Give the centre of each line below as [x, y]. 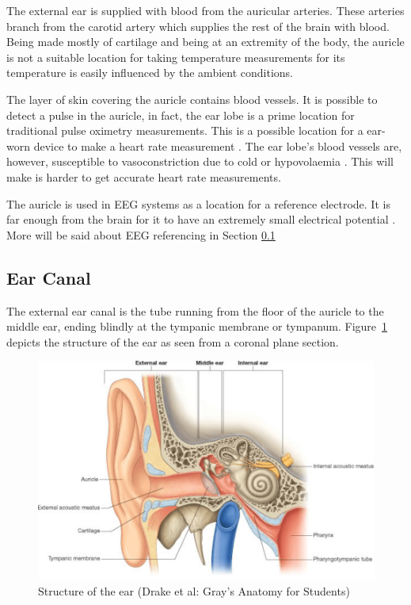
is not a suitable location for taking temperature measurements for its [176, 57]
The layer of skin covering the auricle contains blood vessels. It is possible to [192, 99]
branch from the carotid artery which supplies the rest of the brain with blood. [198, 26]
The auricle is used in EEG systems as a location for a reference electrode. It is [198, 203]
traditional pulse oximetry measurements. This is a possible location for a [185, 130]
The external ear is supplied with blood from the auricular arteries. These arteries [205, 10]
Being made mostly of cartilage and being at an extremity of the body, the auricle [205, 42]
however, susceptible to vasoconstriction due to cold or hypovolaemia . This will [200, 161]
